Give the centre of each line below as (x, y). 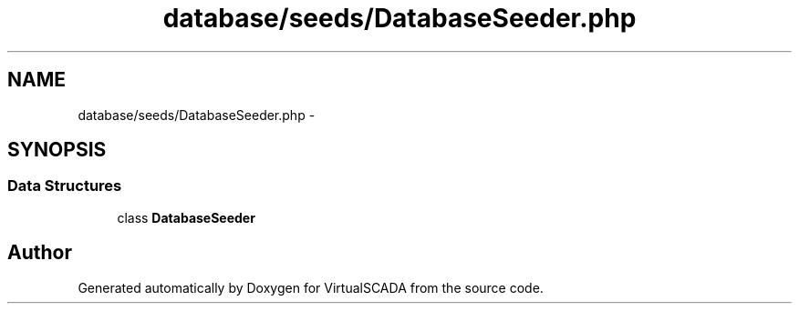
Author (40, 253)
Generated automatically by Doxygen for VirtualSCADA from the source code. (311, 287)
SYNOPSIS (57, 150)
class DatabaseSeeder (186, 217)
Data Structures (65, 186)
